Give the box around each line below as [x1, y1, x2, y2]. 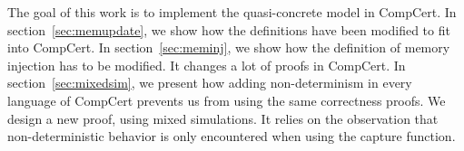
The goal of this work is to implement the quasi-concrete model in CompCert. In [7, 3, 457, 21]
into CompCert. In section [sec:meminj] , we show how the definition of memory [7, 38, 450, 57]
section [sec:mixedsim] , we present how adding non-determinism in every [7, 73, 412, 92]
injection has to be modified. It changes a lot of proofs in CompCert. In [7, 55, 406, 74]
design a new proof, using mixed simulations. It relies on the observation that [7, 109, 439, 127]
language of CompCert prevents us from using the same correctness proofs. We [7, 90, 446, 109]
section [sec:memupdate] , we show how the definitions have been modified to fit [7, 20, 450, 39]
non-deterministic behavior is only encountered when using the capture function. [7, 127, 456, 146]
